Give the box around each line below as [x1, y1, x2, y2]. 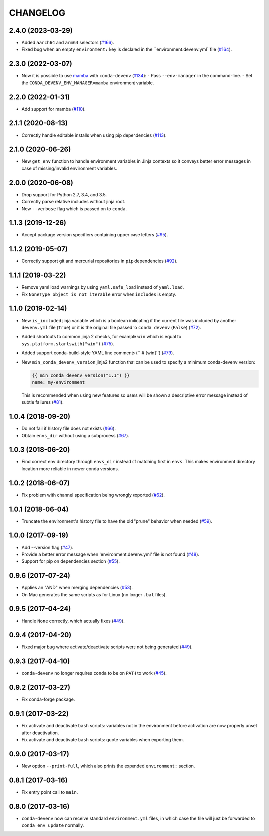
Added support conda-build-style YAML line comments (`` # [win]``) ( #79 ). [21, 350, 174, 356]
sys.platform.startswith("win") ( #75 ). [21, 340, 115, 347]
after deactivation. [21, 730, 59, 736]
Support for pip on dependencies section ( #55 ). [21, 558, 120, 564]
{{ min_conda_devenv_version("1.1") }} [32, 372, 130, 378]
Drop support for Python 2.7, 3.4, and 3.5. [21, 191, 107, 197]
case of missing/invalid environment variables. [21, 165, 117, 171]
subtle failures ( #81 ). [21, 399, 64, 405]
